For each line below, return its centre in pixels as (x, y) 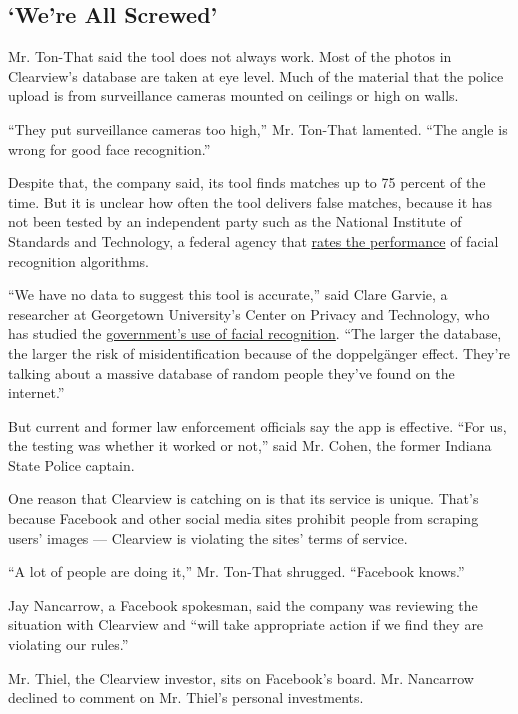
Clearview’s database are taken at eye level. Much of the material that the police (256, 75)
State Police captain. (71, 464)
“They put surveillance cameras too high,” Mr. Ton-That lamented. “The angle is (258, 128)
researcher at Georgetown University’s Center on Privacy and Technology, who (249, 313)
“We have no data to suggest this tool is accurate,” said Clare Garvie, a (228, 294)
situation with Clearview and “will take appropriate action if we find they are (246, 624)
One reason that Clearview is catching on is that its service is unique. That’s (243, 498)
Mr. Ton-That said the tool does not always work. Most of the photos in (230, 56)
